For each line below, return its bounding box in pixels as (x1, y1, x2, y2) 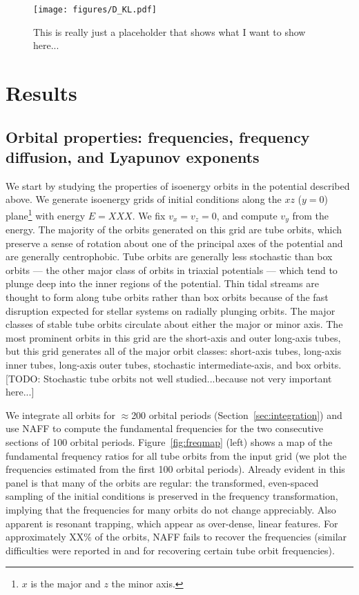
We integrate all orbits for (6, 407, 115, 422)
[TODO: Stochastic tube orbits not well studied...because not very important (6, 371, 332, 385)
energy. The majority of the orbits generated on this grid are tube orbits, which (6, 222, 342, 237)
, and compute (216, 208, 278, 222)
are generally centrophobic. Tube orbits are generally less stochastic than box (6, 249, 333, 264)
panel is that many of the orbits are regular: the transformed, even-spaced (6, 475, 319, 489)
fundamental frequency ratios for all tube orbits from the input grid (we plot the (6, 448, 347, 462)
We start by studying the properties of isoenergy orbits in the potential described (6, 178, 350, 193)
